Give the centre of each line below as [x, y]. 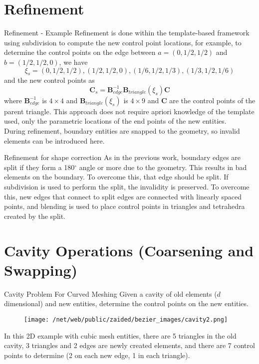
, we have [73, 62]
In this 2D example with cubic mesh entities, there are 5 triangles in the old [120, 335]
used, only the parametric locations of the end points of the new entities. [115, 121]
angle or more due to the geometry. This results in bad [163, 167]
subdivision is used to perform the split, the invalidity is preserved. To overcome [127, 187]
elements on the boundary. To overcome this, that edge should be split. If [116, 177]
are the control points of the [212, 100]
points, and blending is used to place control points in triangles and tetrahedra [125, 206]
